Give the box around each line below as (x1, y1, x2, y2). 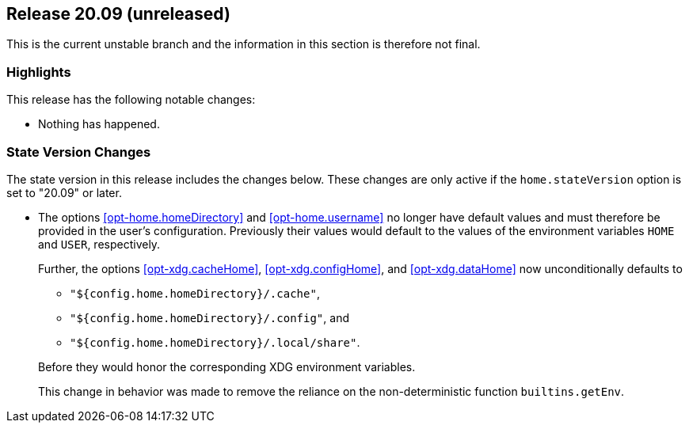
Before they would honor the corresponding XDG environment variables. (38, 359, 416, 374)
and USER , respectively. (38, 237, 161, 251)
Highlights (6, 63, 71, 80)
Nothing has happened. (38, 117, 160, 131)
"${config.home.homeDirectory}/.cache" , (70, 286, 320, 300)
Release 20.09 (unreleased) (6, 4, 230, 24)
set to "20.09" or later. (6, 185, 122, 199)
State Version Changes (6, 143, 151, 160)
